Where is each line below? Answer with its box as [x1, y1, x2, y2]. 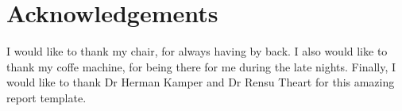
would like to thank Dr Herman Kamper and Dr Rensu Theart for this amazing [6, 74, 395, 90]
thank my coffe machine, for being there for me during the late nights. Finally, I [6, 58, 396, 75]
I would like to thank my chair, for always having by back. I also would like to [6, 43, 388, 59]
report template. [6, 89, 87, 105]
